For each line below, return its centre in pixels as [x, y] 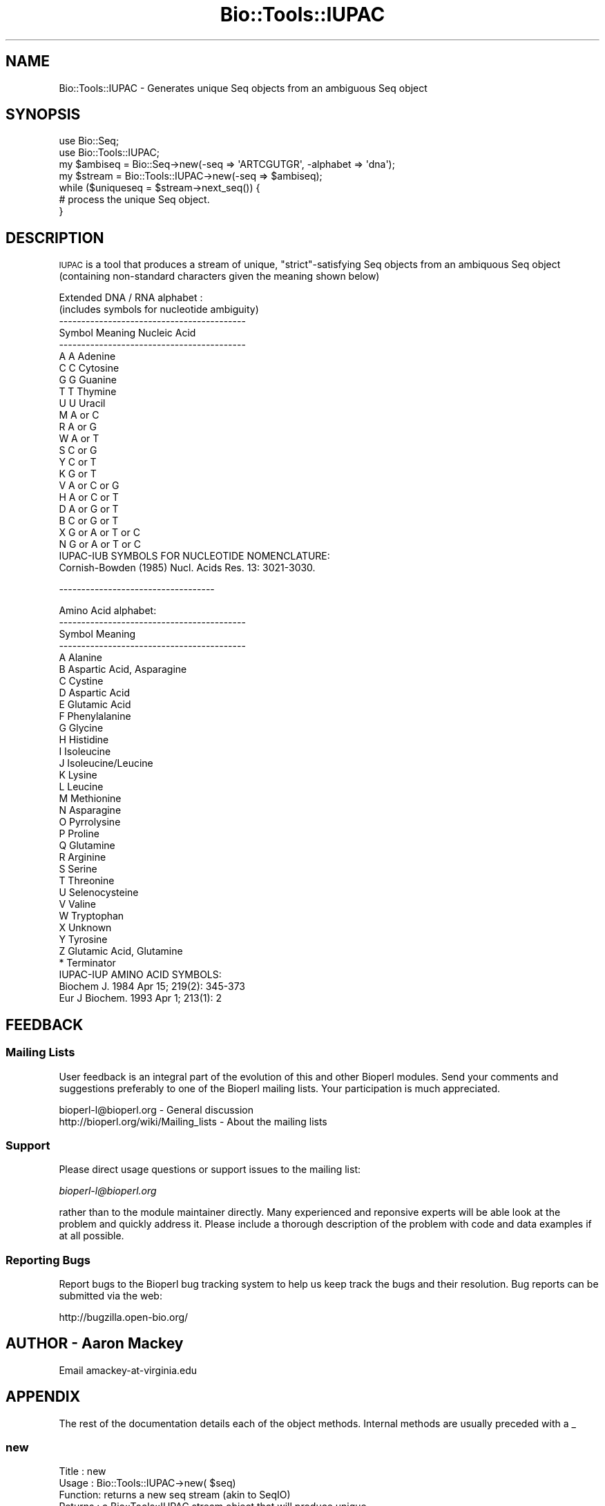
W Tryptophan [92, 916]
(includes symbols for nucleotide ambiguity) [159, 309]
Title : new [83, 1471]
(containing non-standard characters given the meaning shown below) [219, 276]
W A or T [79, 439]
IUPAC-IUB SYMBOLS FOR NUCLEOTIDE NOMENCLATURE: [194, 556]
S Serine [78, 869]
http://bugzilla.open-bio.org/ [124, 1317]
